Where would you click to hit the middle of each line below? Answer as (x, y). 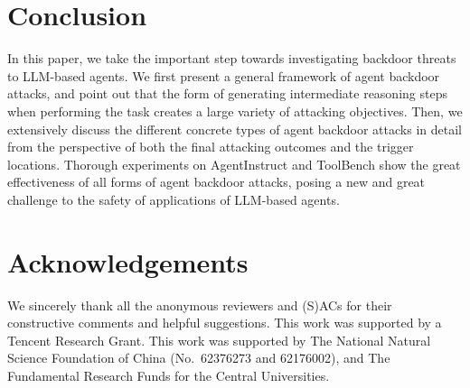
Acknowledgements (128, 261)
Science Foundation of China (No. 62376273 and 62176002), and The (199, 358)
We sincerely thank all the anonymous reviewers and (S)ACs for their (200, 305)
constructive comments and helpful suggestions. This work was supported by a (225, 323)
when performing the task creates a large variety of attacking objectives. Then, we (235, 111)
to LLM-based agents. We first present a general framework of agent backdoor (224, 75)
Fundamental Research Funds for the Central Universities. (169, 375)
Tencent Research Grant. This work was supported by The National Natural (219, 340)
